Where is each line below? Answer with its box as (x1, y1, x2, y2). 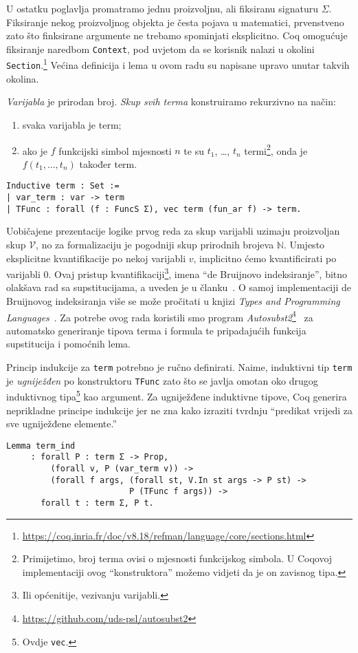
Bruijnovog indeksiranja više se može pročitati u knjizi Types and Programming (6, 293, 340, 308)
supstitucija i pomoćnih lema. (6, 336, 131, 351)
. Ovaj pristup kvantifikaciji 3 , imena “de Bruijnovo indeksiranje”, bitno (48, 265, 348, 281)
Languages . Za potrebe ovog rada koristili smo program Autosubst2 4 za (6, 308, 313, 324)
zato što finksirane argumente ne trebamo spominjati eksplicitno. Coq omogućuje (6, 28, 348, 43)
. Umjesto (283, 237, 325, 251)
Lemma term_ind (6, 440, 76, 451)
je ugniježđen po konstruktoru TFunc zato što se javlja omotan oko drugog (6, 373, 318, 387)
